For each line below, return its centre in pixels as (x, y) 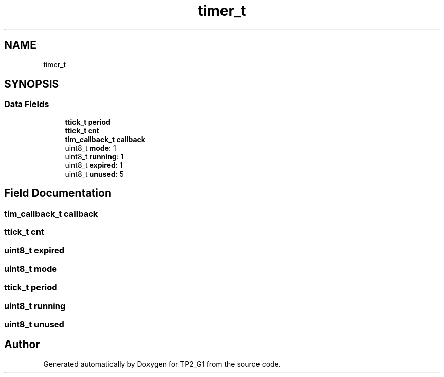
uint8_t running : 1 (94, 156)
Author (22, 345)
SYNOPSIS (32, 84)
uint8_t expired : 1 (94, 165)
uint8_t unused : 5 (94, 174)
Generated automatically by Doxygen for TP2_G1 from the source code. (162, 364)
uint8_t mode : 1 (90, 148)
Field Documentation (58, 193)
